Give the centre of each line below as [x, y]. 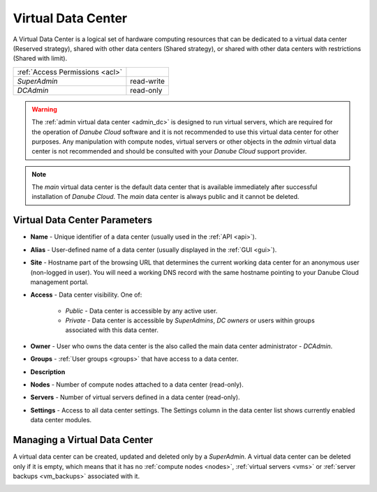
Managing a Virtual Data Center [83, 440]
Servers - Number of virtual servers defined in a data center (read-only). [135, 397]
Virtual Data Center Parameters [83, 220]
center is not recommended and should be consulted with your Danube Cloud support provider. [169, 151]
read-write [148, 81]
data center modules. [61, 420]
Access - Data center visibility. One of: [86, 295]
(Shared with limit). [40, 59]
